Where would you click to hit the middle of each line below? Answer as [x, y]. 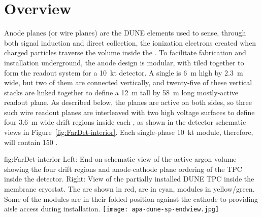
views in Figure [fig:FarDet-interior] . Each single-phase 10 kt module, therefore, [129, 132]
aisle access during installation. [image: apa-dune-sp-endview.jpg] [112, 209]
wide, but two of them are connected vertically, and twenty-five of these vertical [128, 82]
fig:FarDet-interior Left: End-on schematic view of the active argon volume [120, 159]
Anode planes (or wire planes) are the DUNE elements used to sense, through [125, 33]
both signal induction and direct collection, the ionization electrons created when [130, 42]
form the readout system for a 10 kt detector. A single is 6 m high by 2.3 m [124, 72]
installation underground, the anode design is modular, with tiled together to [124, 62]
